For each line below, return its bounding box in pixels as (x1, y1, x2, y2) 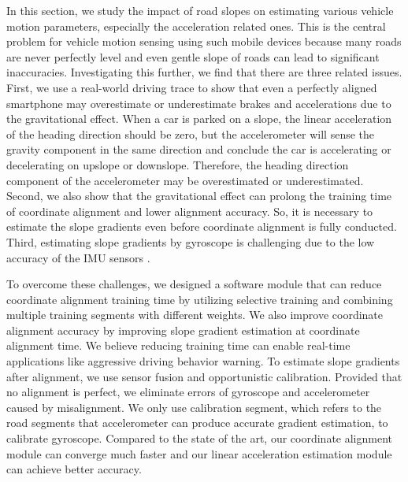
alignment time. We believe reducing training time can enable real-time (6, 337, 351, 354)
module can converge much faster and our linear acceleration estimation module (6, 445, 392, 462)
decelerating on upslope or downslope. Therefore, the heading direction (6, 156, 349, 172)
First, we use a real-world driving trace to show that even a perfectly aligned (6, 79, 377, 95)
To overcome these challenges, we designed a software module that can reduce (6, 276, 382, 292)
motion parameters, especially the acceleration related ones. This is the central (6, 17, 386, 34)
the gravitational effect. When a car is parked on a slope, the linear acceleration (6, 110, 392, 127)
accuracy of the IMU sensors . (6, 249, 150, 265)
